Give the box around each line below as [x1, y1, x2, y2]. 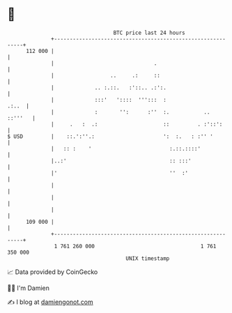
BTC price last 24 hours [113, 29, 186, 36]
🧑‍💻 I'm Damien [7, 284, 50, 292]
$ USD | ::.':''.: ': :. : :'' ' [7, 132, 214, 140]
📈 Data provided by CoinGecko [7, 268, 98, 276]
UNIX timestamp [125, 254, 170, 262]
